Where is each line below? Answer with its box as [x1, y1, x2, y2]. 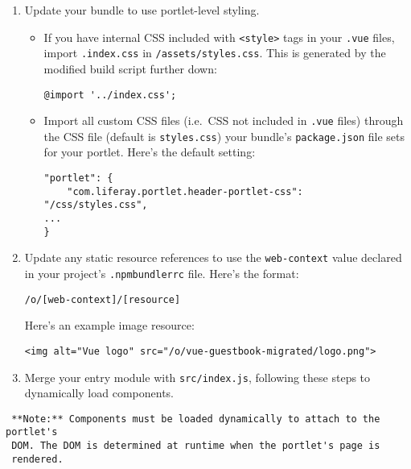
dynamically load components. [24, 384, 175, 401]
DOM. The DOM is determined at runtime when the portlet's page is [11, 440, 380, 452]
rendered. [11, 453, 64, 465]
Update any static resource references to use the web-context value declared [24, 249, 402, 266]
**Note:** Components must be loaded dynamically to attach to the [11, 413, 380, 425]
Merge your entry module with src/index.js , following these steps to [24, 368, 371, 385]
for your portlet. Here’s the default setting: [43, 143, 256, 160]
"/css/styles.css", [43, 199, 148, 211]
